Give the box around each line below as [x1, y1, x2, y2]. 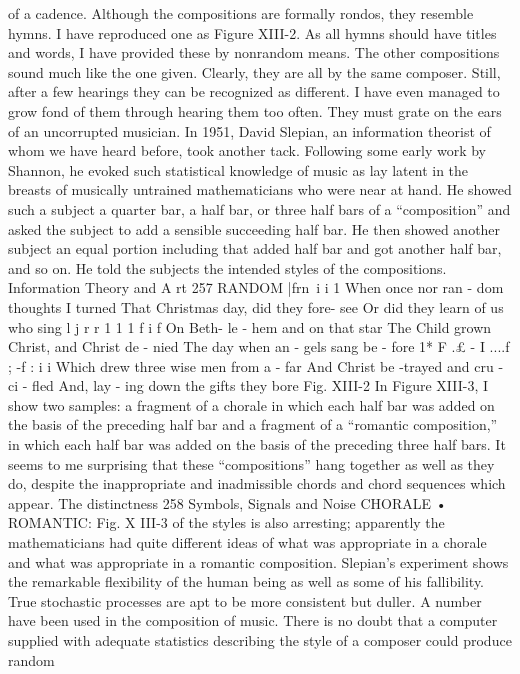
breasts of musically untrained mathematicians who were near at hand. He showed [8, 179, 512, 200]
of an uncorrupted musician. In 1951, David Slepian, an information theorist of [8, 120, 491, 141]
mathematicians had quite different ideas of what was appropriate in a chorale [8, 532, 487, 553]
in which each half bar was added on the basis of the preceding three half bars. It [8, 434, 506, 455]
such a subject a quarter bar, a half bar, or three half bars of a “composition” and [8, 198, 511, 219]
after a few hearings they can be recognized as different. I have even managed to [8, 81, 500, 102]
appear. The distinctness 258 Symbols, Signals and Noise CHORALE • [8, 492, 447, 513]
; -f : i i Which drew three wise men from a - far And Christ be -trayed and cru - [8, 355, 504, 376]
